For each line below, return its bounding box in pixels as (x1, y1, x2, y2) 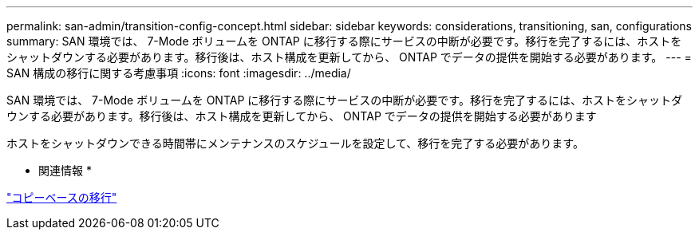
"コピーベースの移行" (6, 191, 117, 204)
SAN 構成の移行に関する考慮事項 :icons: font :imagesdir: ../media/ (6, 66, 351, 80)
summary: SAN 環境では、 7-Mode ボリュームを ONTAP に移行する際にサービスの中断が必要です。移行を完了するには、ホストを (6, 34, 682, 48)
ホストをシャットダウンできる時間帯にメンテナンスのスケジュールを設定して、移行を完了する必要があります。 (6, 136, 584, 150)
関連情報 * (38, 163, 92, 177)
